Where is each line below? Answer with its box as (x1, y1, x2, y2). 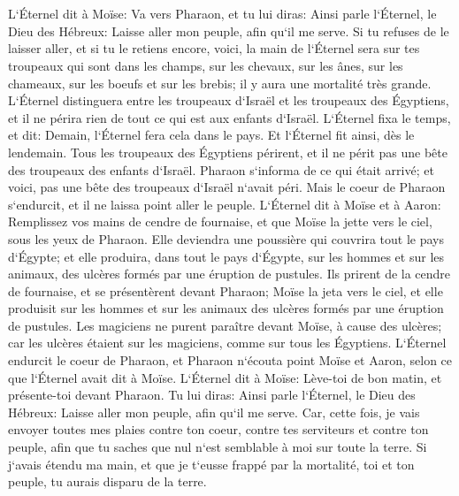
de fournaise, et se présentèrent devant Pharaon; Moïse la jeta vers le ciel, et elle (8, 281, 443, 300)
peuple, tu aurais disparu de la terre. (8, 472, 207, 491)
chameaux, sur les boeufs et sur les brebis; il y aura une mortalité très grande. (8, 73, 432, 92)
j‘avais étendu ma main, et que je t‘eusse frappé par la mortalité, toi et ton (8, 454, 415, 473)
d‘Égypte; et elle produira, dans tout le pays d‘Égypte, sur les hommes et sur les (8, 247, 445, 265)
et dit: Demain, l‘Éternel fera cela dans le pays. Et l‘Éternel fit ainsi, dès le (8, 126, 415, 144)
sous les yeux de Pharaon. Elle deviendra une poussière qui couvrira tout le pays (8, 229, 445, 248)
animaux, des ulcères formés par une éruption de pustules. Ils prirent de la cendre (8, 264, 451, 283)
